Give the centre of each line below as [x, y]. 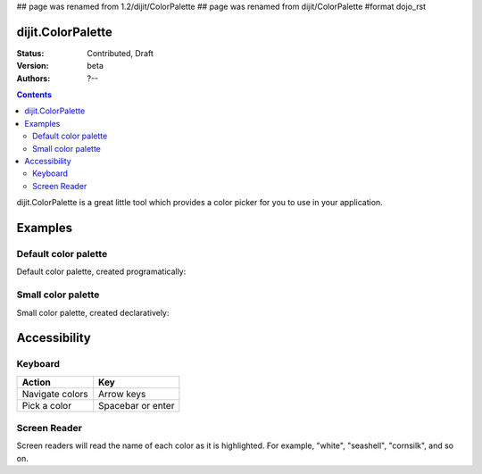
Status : [30, 53]
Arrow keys [122, 394]
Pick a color [46, 405]
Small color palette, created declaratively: [93, 312]
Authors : [33, 78]
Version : [33, 66]
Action [36, 382]
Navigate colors [55, 394]
